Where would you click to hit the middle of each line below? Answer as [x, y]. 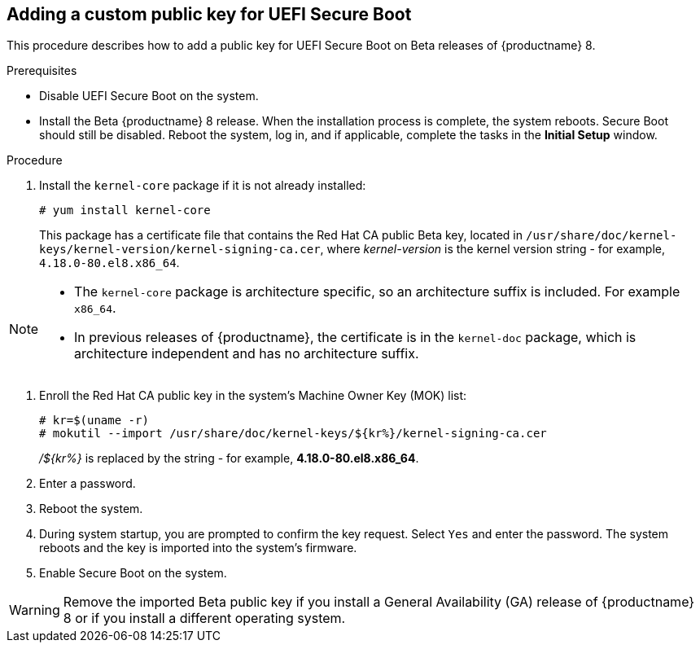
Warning [35, 610]
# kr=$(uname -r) [94, 421]
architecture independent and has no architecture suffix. [247, 354]
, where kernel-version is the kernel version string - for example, [493, 249]
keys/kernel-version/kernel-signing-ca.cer [180, 250]
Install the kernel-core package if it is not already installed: [203, 186]
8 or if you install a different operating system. [204, 618]
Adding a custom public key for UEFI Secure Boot [209, 14]
